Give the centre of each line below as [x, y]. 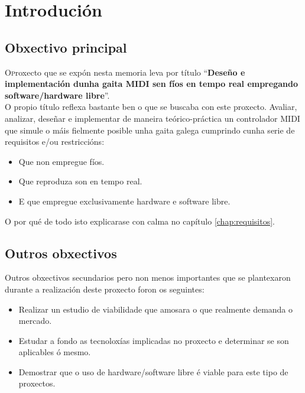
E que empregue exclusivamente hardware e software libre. [124, 201]
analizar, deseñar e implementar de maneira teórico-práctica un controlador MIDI [152, 118]
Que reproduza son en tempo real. [80, 181]
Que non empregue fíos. [61, 161]
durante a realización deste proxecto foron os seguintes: [105, 289]
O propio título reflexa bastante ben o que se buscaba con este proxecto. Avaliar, [151, 107]
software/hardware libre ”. [57, 95]
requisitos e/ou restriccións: [55, 142]
